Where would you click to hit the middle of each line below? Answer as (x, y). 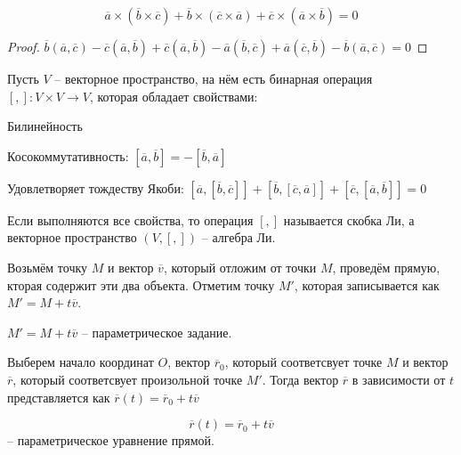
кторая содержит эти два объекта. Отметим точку (141, 284)
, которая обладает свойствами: (174, 96)
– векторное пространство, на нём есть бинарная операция (214, 78)
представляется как (59, 397)
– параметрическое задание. (157, 332)
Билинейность (45, 126)
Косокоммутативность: (68, 155)
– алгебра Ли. (239, 237)
